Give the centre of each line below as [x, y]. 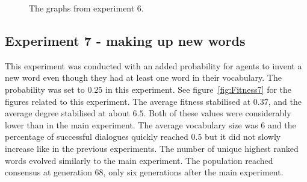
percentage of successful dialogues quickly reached [97, 136]
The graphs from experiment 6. [86, 8]
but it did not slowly [243, 136]
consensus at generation [48, 172]
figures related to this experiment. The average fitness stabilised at [128, 101]
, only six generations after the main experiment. [193, 172]
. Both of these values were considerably [217, 113]
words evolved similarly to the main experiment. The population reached [139, 160]
